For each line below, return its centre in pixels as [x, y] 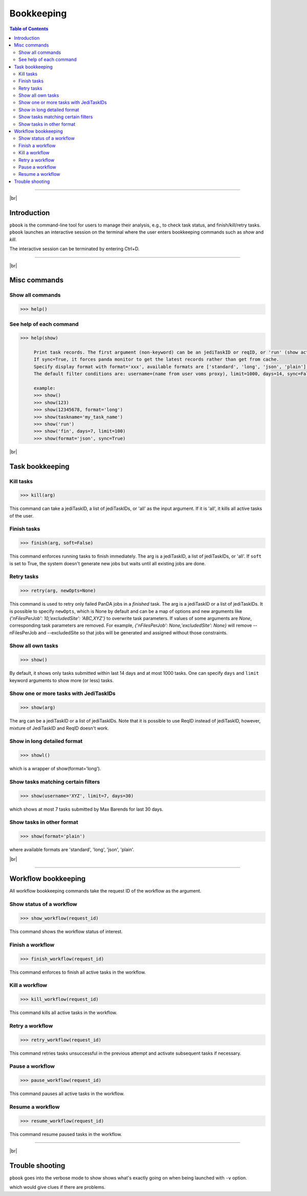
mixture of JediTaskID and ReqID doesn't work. [59, 728]
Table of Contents [29, 29]
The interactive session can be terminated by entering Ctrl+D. [74, 249]
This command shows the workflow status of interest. [66, 931]
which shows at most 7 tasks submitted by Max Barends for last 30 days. [86, 809]
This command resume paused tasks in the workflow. [66, 1134]
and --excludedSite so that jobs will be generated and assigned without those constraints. [133, 632]
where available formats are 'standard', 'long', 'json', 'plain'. [72, 850]
